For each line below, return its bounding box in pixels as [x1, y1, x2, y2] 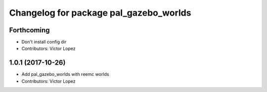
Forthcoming [9, 26, 50, 34]
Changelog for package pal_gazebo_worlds [9, 7, 191, 18]
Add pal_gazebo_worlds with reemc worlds [21, 71, 109, 77]
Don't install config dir [21, 39, 67, 45]
